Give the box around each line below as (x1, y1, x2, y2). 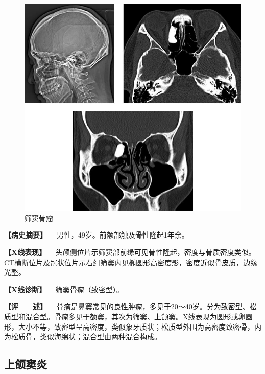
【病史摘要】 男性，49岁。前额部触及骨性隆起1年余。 (4, 229, 189, 240)
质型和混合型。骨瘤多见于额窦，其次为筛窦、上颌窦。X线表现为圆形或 (4, 311, 238, 321)
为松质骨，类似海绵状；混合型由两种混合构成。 (4, 331, 161, 342)
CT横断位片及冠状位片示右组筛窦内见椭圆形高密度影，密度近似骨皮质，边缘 (4, 256, 258, 267)
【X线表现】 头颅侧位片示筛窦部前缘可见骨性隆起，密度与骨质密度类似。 (4, 247, 256, 257)
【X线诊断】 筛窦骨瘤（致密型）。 (4, 284, 124, 294)
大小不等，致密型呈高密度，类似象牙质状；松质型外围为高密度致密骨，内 (18, 321, 261, 332)
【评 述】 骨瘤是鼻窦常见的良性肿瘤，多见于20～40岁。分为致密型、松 (4, 301, 257, 312)
